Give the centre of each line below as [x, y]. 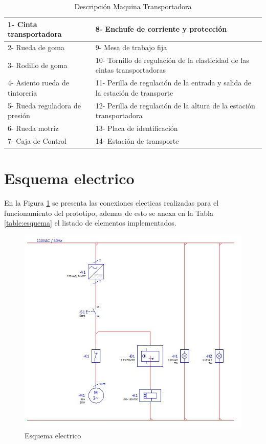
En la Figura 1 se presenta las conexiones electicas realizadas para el [112, 203]
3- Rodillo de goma [38, 65]
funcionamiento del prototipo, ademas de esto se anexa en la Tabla [109, 213]
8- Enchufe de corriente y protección [161, 29]
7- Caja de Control [37, 141]
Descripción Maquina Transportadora [133, 6]
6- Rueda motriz [33, 128]
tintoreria [23, 92]
